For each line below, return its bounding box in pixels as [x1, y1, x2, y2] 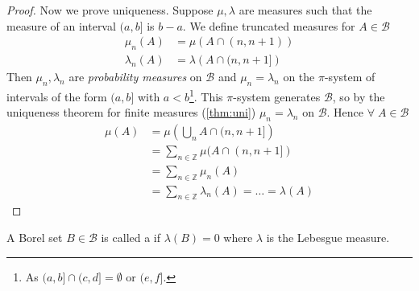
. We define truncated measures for [182, 17, 355, 34]
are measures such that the [239, 2, 372, 18]
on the [283, 68, 315, 85]
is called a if [101, 229, 161, 245]
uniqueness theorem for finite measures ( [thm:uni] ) [6, 104, 256, 121]
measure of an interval [6, 17, 116, 34]
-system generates [233, 88, 321, 105]
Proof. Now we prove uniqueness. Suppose [6, 2, 214, 18]
